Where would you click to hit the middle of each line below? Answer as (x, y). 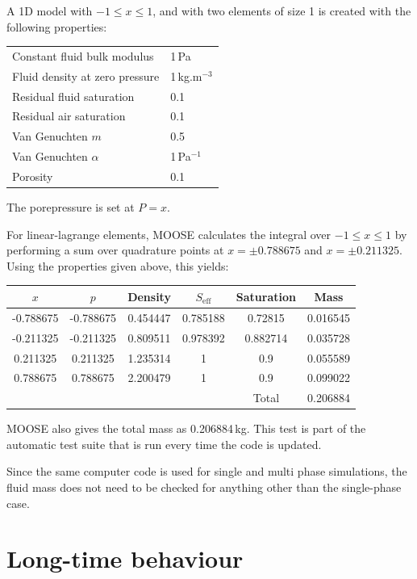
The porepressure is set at (71, 207)
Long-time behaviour (125, 558)
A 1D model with (50, 10)
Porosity (33, 176)
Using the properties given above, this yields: (118, 265)
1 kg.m (186, 76)
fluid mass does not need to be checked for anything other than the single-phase (204, 487)
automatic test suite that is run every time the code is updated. (164, 444)
